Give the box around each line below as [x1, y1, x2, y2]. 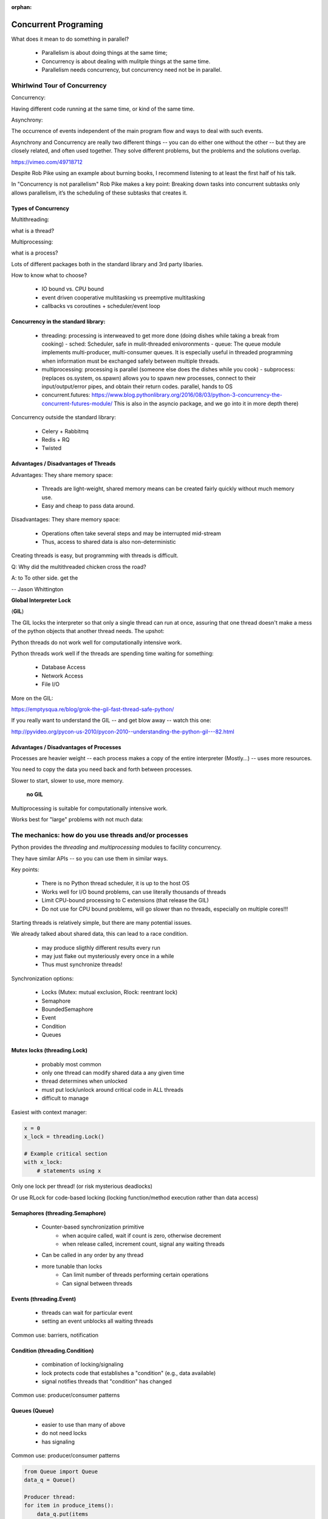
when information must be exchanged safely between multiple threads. [41, 357, 220, 365]
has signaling [41, 1438, 75, 1445]
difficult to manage [41, 1094, 89, 1102]
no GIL [26, 790, 43, 798]
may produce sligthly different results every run [41, 944, 161, 951]
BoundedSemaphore [41, 1006, 94, 1013]
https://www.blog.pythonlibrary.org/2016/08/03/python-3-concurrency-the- [91, 391, 282, 399]
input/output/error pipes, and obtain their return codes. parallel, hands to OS [41, 383, 233, 390]
